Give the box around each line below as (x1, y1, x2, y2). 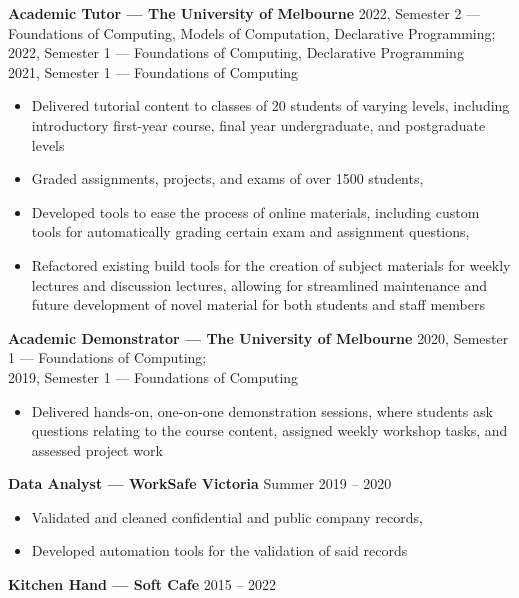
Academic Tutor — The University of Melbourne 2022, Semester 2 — (8, 3, 481, 23)
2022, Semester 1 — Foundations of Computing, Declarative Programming (8, 42, 464, 63)
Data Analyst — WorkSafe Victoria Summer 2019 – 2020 (8, 473, 392, 494)
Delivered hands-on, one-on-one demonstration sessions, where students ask (31, 400, 493, 421)
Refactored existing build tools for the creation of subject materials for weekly (31, 254, 511, 275)
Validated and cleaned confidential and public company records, (31, 506, 423, 527)
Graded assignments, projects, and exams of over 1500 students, (31, 168, 424, 189)
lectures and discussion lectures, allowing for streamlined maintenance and (31, 274, 488, 295)
